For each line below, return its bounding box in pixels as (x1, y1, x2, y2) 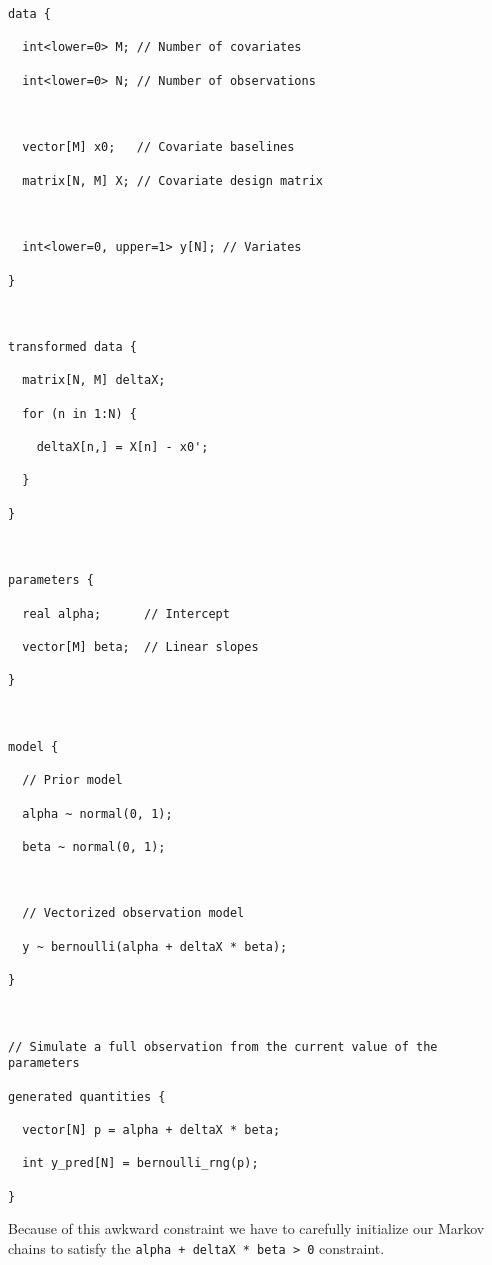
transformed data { (8, 340, 137, 355)
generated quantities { (8, 1089, 166, 1104)
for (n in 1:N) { (22, 406, 137, 421)
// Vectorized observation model (22, 906, 245, 921)
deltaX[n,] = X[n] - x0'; (36, 440, 209, 455)
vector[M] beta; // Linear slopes (22, 639, 259, 654)
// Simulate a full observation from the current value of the (8, 1039, 438, 1054)
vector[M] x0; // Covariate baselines (22, 140, 295, 155)
